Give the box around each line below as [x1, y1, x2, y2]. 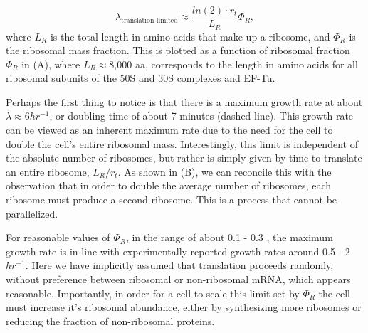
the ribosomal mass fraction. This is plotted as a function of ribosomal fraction [6, 43, 350, 58]
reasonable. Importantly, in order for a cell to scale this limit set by [6, 285, 300, 300]
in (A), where [21, 56, 80, 71]
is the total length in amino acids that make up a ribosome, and [50, 28, 330, 43]
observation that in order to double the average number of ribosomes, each [6, 178, 332, 193]
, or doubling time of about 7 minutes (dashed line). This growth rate [49, 108, 354, 123]
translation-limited [121, 17, 178, 25]
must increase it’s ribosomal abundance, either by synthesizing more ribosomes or [6, 300, 362, 314]
